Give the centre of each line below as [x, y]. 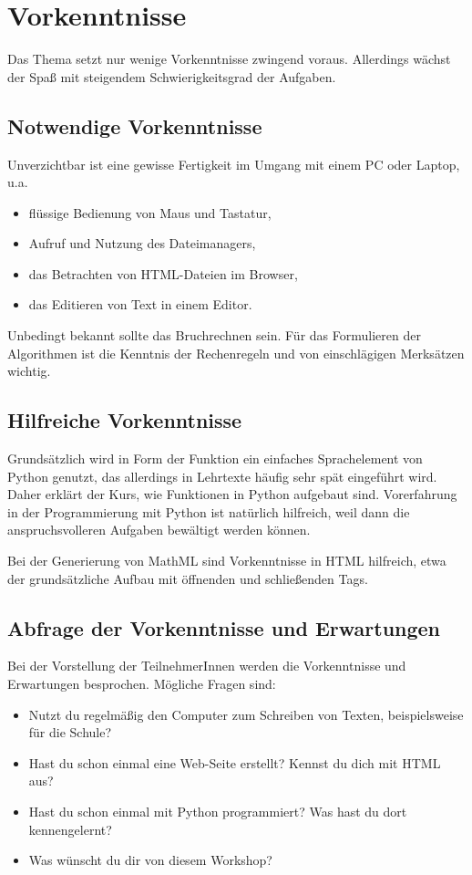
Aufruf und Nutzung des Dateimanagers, [142, 243]
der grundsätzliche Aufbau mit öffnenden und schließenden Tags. [188, 578]
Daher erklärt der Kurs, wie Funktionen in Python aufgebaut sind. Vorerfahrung [232, 494]
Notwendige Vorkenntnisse [135, 125]
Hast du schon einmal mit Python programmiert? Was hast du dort [218, 811]
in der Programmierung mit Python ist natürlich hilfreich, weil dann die [209, 511]
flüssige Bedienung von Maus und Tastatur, [150, 212]
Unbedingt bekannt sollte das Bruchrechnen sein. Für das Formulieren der [214, 335]
